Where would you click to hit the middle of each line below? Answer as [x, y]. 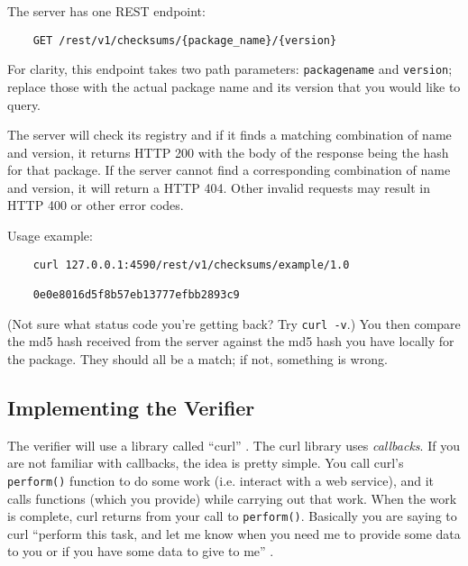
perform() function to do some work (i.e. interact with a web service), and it [221, 480]
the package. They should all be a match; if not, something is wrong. [197, 358]
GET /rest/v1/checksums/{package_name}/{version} [185, 40]
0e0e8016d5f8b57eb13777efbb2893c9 [136, 294]
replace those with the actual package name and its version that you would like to [234, 86]
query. [24, 104]
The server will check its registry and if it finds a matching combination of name [229, 135]
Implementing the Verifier [131, 407]
